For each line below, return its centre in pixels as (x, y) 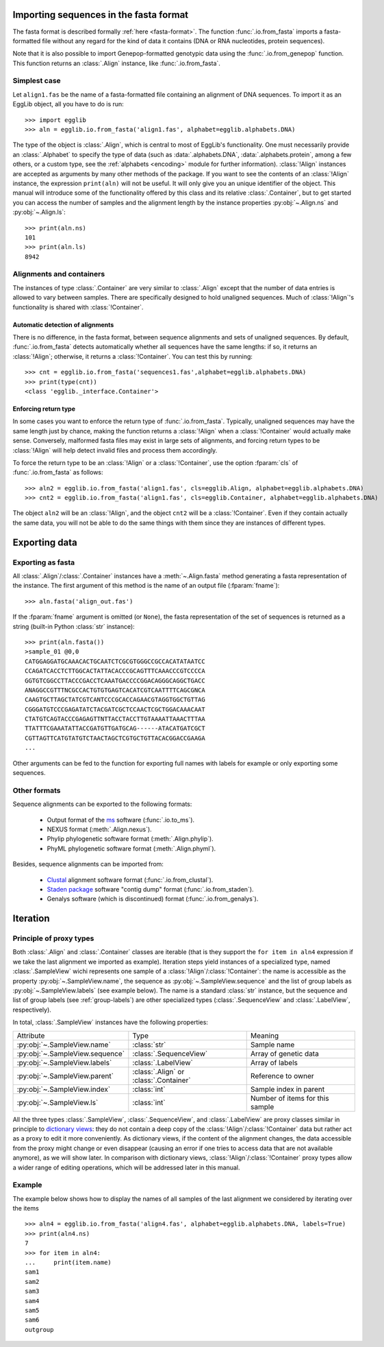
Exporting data (45, 542)
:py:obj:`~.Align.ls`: (39, 212)
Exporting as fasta (44, 562)
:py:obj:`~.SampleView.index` (64, 1089)
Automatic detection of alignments (63, 324)
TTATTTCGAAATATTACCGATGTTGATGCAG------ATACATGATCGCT (115, 728)
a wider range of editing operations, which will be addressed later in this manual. (126, 1167)
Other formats (37, 790)
